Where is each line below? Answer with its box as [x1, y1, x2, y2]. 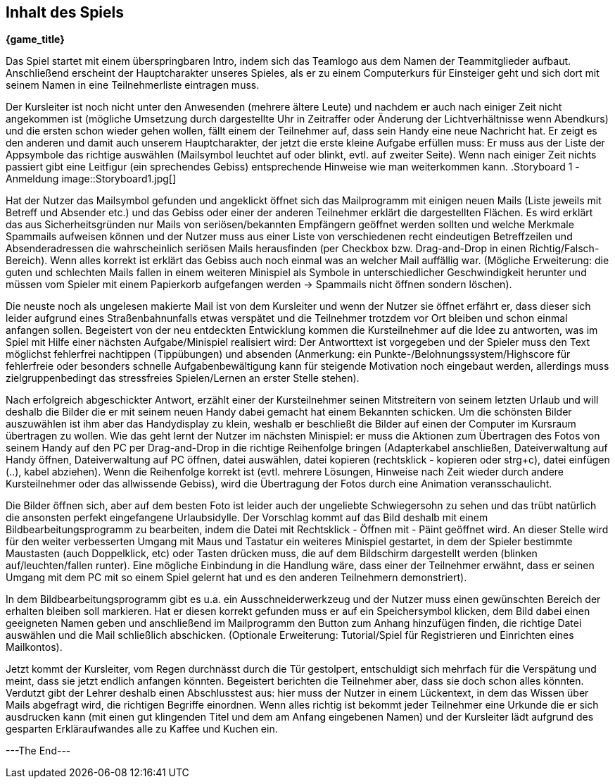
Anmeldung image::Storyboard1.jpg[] [6, 173, 177, 185]
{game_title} [6, 33, 65, 46]
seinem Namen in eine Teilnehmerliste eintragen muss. [6, 79, 260, 92]
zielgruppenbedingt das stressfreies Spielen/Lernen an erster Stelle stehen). [6, 372, 360, 385]
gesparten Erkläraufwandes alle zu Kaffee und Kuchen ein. [6, 723, 278, 735]
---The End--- [6, 745, 71, 757]
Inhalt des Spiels [6, 4, 125, 21]
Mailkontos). [6, 641, 63, 654]
